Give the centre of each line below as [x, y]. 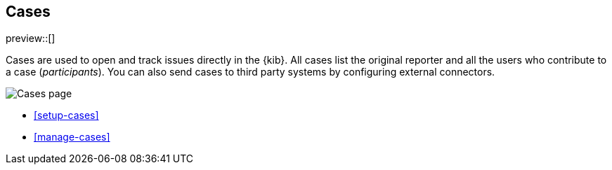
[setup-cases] [66, 115]
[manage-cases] [72, 137]
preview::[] [31, 38]
